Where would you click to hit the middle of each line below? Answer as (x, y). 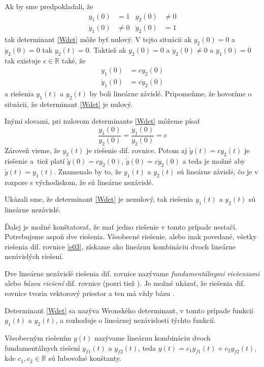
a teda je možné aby (214, 160)
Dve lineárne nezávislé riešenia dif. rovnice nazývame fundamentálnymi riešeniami (132, 273)
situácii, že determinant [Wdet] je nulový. (69, 104)
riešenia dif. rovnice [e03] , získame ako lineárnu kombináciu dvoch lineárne (120, 246)
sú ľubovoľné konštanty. (85, 358)
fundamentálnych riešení (42, 347)
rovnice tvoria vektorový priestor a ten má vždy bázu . (90, 293)
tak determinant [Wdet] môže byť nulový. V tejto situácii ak (98, 39)
